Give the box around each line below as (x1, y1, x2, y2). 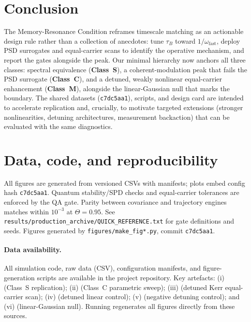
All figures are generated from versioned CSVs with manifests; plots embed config (4, 177, 245, 188)
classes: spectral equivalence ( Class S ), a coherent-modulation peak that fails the (4, 64, 247, 74)
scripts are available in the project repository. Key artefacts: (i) (37, 272, 224, 282)
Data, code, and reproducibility (4, 149, 218, 169)
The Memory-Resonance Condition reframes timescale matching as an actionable (4, 26, 244, 36)
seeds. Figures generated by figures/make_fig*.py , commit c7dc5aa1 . (4, 225, 215, 235)
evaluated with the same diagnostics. (4, 121, 113, 131)
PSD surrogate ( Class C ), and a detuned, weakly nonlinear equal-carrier (4, 74, 222, 84)
